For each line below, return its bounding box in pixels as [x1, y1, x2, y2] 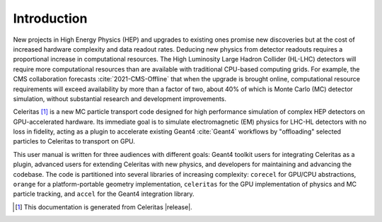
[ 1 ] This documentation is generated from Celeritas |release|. [15, 202, 192, 211]
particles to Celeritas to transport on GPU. [13, 137, 136, 146]
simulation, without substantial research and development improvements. [13, 94, 226, 103]
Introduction [13, 11, 88, 26]
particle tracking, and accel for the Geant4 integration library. [13, 189, 195, 198]
